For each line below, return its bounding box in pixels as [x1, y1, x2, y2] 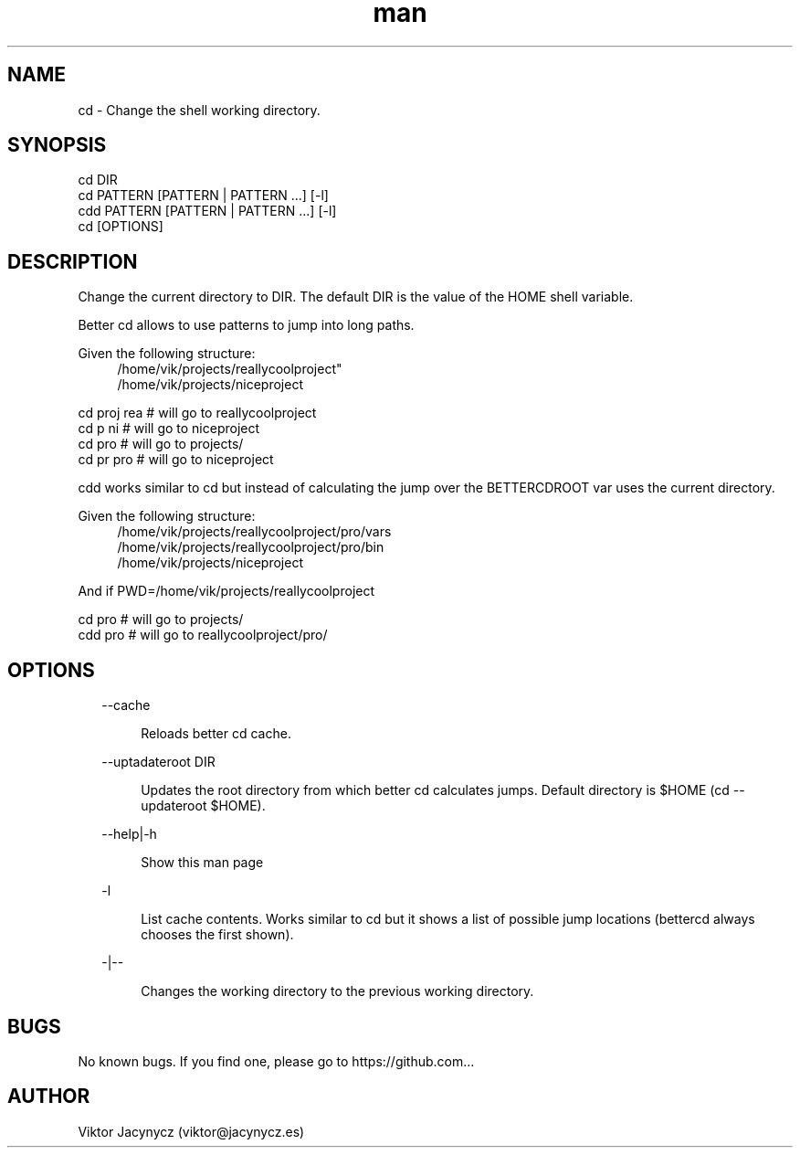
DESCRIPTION [7, 249, 138, 273]
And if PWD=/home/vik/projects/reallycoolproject [78, 583, 375, 599]
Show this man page [141, 854, 264, 871]
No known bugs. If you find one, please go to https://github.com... [78, 1053, 475, 1069]
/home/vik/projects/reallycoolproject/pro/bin [117, 539, 384, 556]
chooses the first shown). [141, 927, 294, 943]
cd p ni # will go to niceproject [78, 420, 260, 437]
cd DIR [78, 172, 118, 188]
